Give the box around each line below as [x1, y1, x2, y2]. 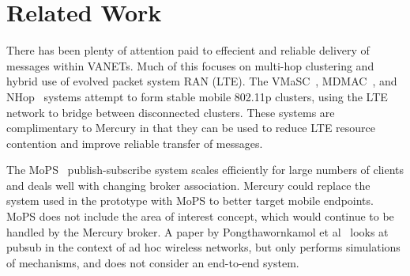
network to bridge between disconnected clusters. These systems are [6, 104, 335, 120]
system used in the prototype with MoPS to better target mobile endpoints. [6, 192, 374, 209]
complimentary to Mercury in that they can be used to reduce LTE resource [6, 119, 376, 136]
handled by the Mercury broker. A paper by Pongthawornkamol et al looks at [6, 223, 389, 240]
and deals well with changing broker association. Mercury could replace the [6, 176, 371, 193]
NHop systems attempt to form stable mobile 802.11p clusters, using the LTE [6, 88, 388, 104]
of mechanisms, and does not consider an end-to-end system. [6, 254, 299, 270]
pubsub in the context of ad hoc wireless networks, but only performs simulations [6, 239, 401, 255]
